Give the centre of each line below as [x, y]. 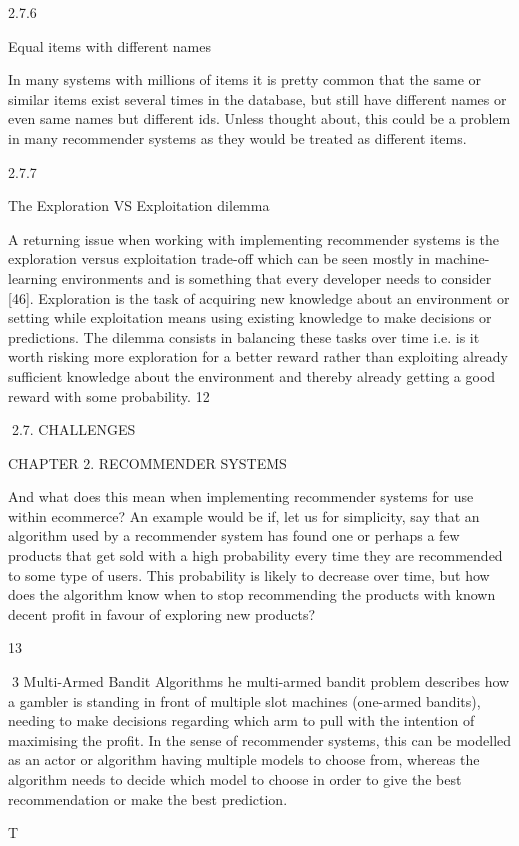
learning [33, 277]
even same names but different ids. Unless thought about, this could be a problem [259, 118]
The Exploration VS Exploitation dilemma [139, 205]
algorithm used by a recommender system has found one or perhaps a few [234, 535]
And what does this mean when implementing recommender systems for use [241, 496]
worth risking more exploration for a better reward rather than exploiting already [258, 356]
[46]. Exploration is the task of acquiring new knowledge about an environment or [259, 297]
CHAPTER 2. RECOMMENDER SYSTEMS [147, 462]
